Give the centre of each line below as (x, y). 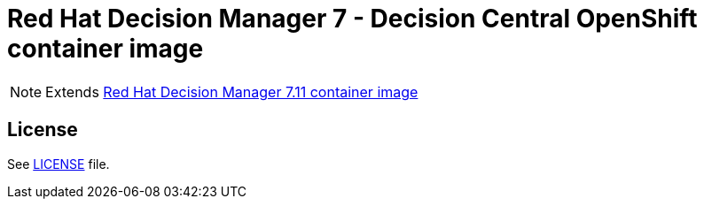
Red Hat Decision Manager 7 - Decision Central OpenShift (352, 19)
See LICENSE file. (59, 164)
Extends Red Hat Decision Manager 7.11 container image (232, 92)
